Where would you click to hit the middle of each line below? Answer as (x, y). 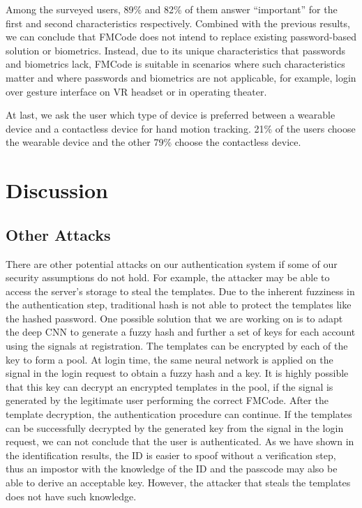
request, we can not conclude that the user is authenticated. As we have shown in (180, 441)
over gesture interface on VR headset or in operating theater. (136, 91)
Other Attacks (58, 234)
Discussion (57, 190)
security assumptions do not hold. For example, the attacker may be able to (168, 277)
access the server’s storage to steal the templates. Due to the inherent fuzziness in (180, 291)
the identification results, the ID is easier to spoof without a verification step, (171, 455)
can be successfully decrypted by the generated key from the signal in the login (175, 427)
